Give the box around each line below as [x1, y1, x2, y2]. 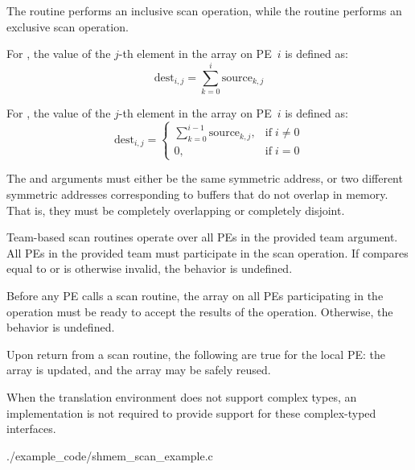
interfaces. [6, 420, 56, 437]
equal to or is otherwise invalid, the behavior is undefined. [6, 260, 293, 277]
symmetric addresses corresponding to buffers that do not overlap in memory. [6, 185, 388, 202]
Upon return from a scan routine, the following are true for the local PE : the [6, 345, 385, 362]
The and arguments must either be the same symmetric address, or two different [6, 170, 403, 187]
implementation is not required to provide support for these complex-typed [6, 404, 376, 421]
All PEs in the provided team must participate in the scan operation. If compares [6, 244, 409, 261]
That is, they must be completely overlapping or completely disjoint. [6, 201, 345, 218]
